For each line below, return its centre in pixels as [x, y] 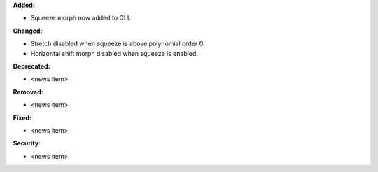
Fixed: [22, 117]
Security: [27, 143]
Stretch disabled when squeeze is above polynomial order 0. [118, 44]
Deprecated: [31, 66]
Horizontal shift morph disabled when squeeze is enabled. [114, 53]
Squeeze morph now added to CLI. [80, 18]
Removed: [28, 92]
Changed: [28, 31]
